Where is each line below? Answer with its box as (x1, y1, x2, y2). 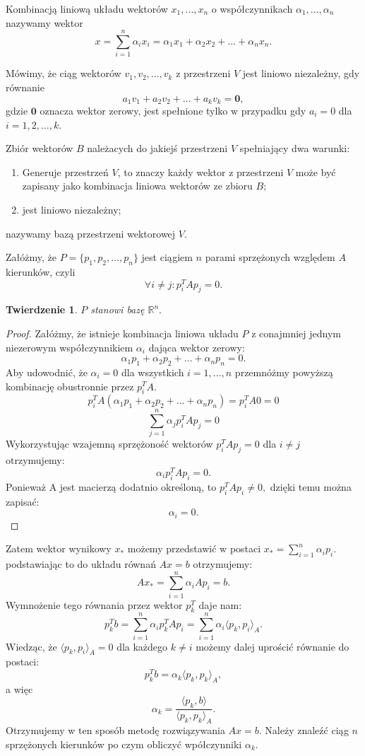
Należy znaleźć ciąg (265, 723, 349, 738)
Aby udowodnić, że (6, 364, 88, 379)
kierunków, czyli (6, 264, 76, 279)
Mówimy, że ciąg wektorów (6, 66, 121, 81)
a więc (6, 681, 33, 696)
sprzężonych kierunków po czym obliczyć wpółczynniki (6, 736, 242, 751)
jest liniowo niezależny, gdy (242, 66, 360, 81)
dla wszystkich (121, 364, 184, 379)
